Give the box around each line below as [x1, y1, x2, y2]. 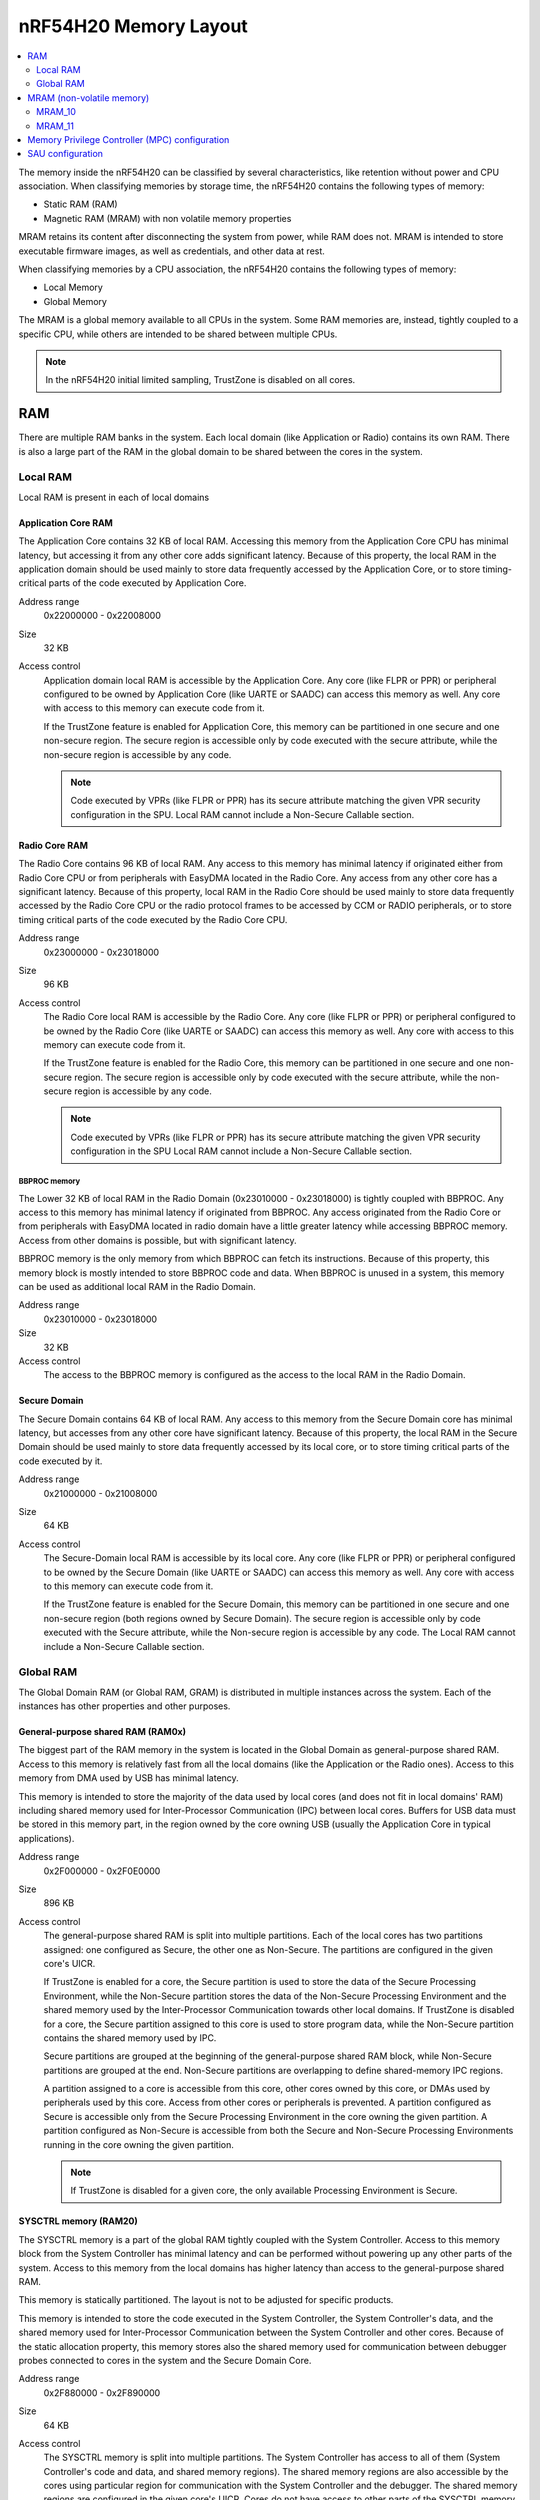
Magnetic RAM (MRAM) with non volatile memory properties [43, 212, 292, 224]
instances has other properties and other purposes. [18, 1700, 231, 1712]
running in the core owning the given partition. [43, 2138, 235, 2150]
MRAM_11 [36, 120, 75, 132]
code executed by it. [18, 1455, 103, 1467]
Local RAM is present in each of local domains [18, 491, 210, 503]
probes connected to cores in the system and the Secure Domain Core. [18, 2354, 312, 2366]
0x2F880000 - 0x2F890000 [43, 2386, 161, 2399]
